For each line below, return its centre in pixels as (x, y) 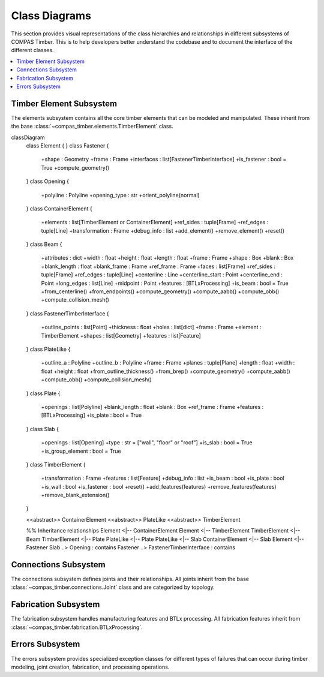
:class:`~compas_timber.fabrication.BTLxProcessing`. (77, 627)
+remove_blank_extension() (75, 495)
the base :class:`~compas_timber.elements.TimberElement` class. (92, 127)
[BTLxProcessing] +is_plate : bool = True (91, 415)
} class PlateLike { (48, 349)
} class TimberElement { (56, 464)
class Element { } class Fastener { (67, 145)
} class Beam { (44, 244)
